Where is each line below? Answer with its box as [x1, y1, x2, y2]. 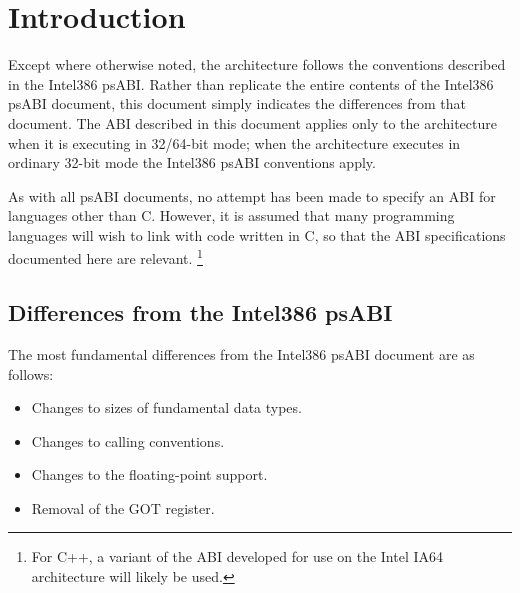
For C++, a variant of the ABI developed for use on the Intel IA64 [31, 546, 444, 567]
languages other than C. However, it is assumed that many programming [8, 205, 455, 226]
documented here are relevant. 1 [8, 245, 203, 269]
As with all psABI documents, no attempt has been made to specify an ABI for [8, 185, 496, 206]
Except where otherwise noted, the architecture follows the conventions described [8, 54, 506, 75]
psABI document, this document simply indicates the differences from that [8, 93, 466, 114]
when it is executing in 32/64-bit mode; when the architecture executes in [8, 132, 461, 153]
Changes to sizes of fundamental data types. [31, 397, 302, 418]
